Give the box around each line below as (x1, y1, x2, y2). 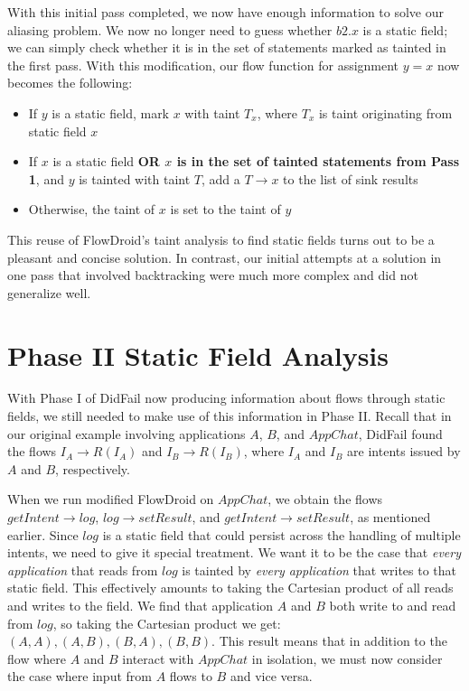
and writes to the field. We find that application (7, 595, 274, 614)
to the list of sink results (283, 169, 418, 188)
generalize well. (7, 283, 91, 302)
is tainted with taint (79, 169, 191, 188)
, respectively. (55, 459, 130, 478)
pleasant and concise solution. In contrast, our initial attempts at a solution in (7, 247, 442, 266)
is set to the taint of (170, 200, 281, 219)
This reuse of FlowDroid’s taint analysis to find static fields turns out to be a (7, 229, 435, 248)
